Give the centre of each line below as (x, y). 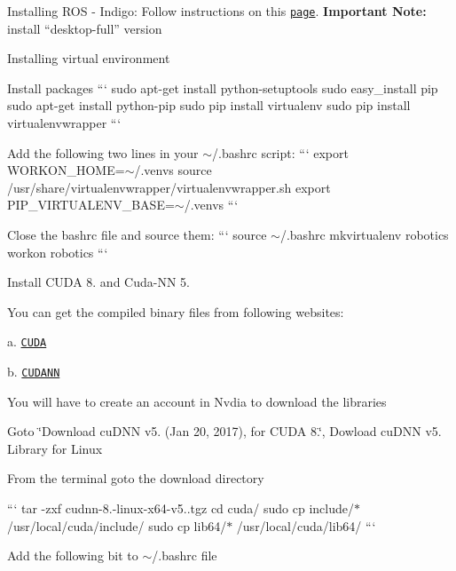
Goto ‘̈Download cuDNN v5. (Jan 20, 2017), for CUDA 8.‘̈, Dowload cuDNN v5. (224, 431)
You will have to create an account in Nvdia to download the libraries (197, 401)
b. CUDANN (34, 372)
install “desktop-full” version (85, 28)
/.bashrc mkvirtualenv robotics (364, 234)
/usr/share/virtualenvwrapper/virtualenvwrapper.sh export (169, 187)
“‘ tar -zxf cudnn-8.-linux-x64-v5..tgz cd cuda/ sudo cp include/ (181, 508)
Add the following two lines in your (103, 152)
